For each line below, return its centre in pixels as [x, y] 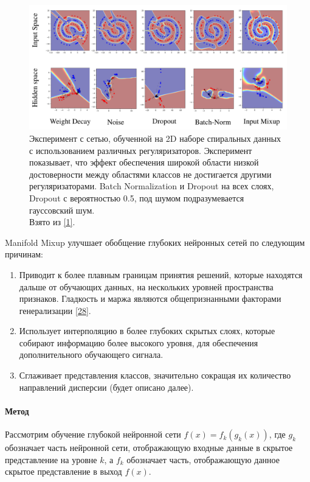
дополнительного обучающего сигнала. [91, 355]
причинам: [24, 254]
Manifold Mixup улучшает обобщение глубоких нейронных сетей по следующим [155, 242]
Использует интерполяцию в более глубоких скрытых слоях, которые [147, 331]
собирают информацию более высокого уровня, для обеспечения [139, 342]
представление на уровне [51, 459]
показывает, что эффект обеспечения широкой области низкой [144, 162]
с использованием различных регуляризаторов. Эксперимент [141, 150]
